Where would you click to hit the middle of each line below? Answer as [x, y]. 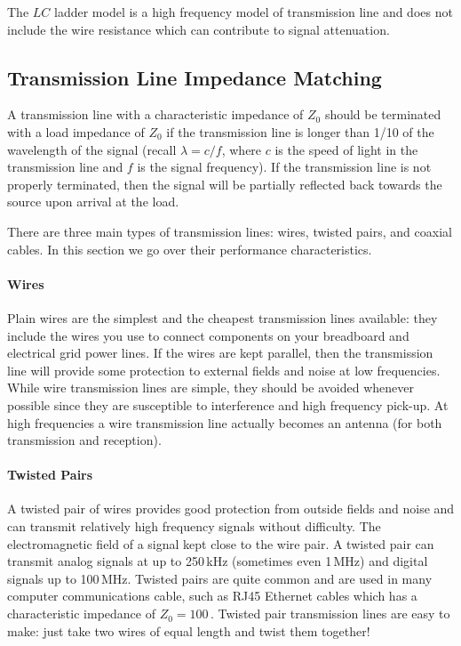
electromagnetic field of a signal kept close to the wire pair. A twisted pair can [221, 543]
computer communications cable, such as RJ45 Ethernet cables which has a [212, 596]
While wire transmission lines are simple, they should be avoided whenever [211, 388]
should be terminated [383, 114]
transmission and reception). [84, 440]
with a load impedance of [76, 131]
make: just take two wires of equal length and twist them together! [189, 630]
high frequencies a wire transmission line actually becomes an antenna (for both [225, 422]
